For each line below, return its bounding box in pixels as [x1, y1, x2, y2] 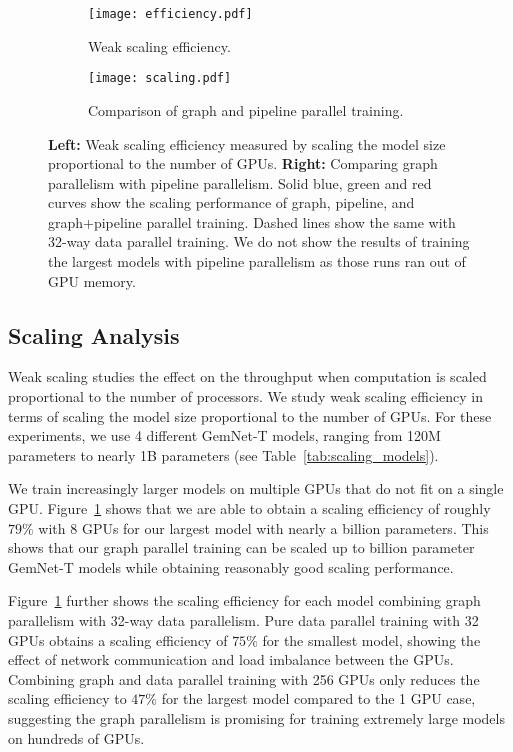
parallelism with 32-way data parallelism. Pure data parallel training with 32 [8, 609, 479, 630]
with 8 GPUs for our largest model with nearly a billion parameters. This [38, 517, 489, 538]
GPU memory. [48, 270, 136, 291]
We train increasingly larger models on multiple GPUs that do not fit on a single [8, 478, 504, 499]
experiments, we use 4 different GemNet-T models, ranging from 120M [8, 425, 441, 446]
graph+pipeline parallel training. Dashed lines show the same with [48, 211, 456, 232]
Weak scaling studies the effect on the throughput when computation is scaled [8, 366, 487, 387]
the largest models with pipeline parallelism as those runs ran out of [48, 251, 466, 272]
